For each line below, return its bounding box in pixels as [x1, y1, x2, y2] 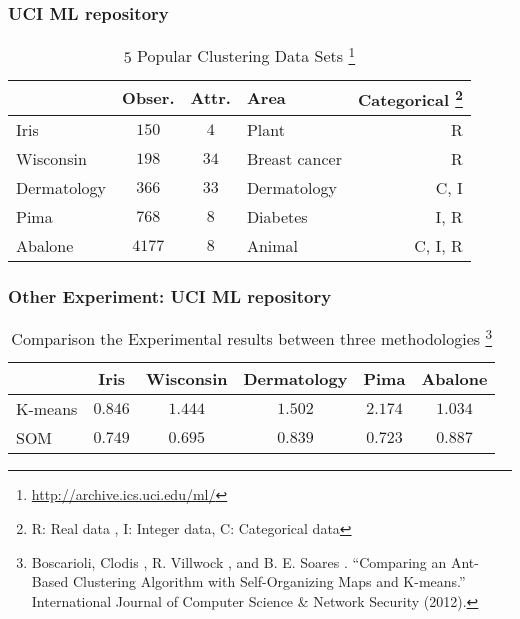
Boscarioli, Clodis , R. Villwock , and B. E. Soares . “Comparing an [31, 551, 447, 572]
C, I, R [414, 233, 463, 257]
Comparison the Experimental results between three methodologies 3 [11, 324, 493, 351]
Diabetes [246, 204, 308, 228]
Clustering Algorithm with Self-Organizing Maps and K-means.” [72, 571, 466, 592]
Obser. [122, 86, 175, 110]
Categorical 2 [357, 84, 463, 111]
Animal [246, 233, 299, 257]
